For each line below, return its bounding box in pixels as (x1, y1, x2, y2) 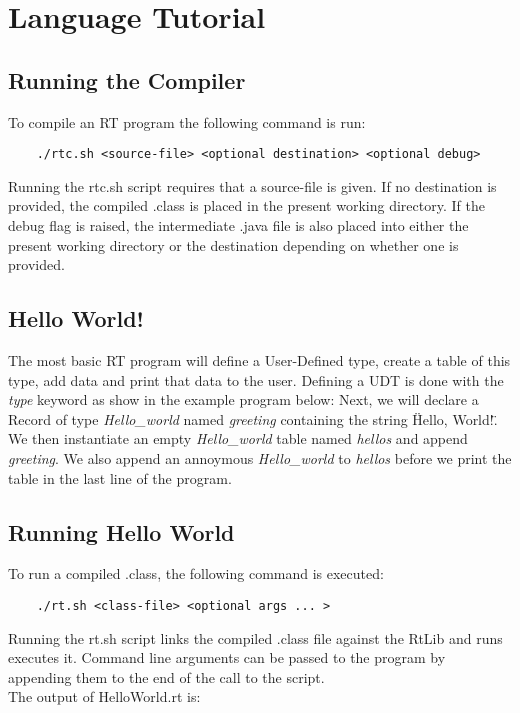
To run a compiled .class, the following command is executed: (8, 563, 384, 584)
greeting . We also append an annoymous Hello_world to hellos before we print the (8, 447, 512, 468)
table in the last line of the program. (8, 467, 232, 488)
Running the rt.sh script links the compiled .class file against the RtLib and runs (8, 627, 503, 648)
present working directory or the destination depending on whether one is (8, 234, 459, 255)
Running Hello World (8, 516, 235, 547)
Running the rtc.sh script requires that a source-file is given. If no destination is (8, 175, 497, 196)
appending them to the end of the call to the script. (8, 666, 325, 687)
